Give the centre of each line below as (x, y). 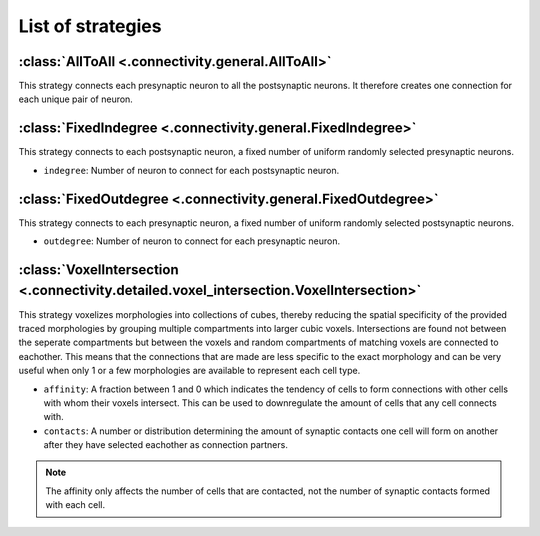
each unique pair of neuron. (76, 99)
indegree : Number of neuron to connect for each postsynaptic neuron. (191, 170)
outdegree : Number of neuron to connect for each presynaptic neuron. (191, 241)
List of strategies (90, 26)
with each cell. (75, 505)
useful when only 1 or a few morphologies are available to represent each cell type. (189, 371)
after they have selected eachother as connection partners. (166, 445)
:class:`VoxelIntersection (98, 269)
